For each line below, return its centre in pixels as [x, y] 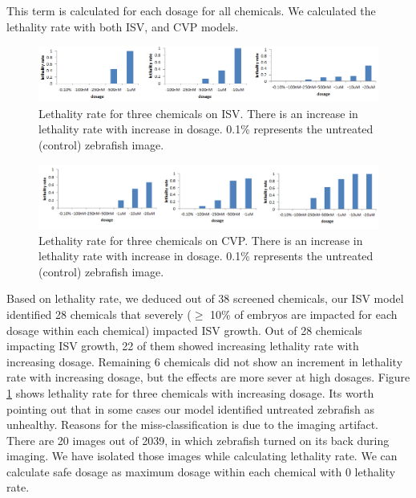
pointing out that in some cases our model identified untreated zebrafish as [191, 408]
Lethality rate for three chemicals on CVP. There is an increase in [201, 240]
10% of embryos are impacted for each [304, 314]
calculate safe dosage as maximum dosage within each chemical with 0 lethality [201, 471]
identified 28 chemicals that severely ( [99, 314]
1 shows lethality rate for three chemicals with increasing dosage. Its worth [190, 392]
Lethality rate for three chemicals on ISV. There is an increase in [198, 113]
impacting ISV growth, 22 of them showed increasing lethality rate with [183, 346]
